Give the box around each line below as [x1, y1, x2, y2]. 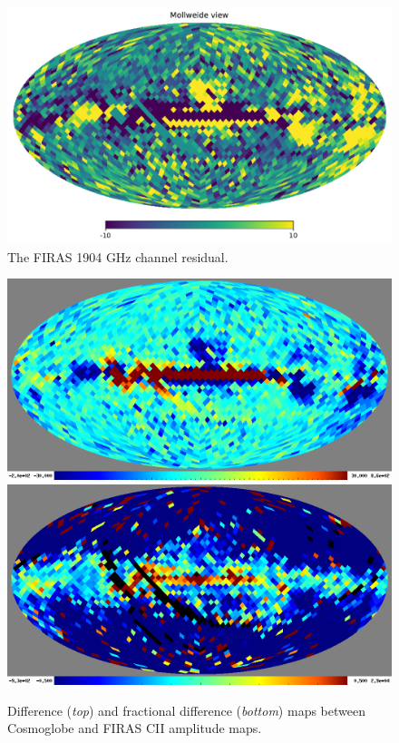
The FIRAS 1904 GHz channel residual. [7, 247, 229, 266]
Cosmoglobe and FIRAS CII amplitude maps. [7, 719, 262, 738]
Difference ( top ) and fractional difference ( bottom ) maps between [7, 700, 365, 719]
